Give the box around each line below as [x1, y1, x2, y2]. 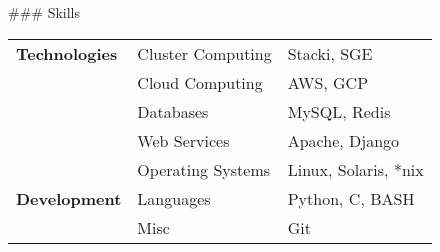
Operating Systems [137, 157, 271, 181]
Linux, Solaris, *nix [287, 157, 424, 181]
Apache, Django [287, 128, 400, 152]
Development [16, 186, 122, 210]
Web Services [137, 128, 230, 152]
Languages [137, 186, 211, 210]
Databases [137, 99, 209, 123]
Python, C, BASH [287, 186, 415, 210]
